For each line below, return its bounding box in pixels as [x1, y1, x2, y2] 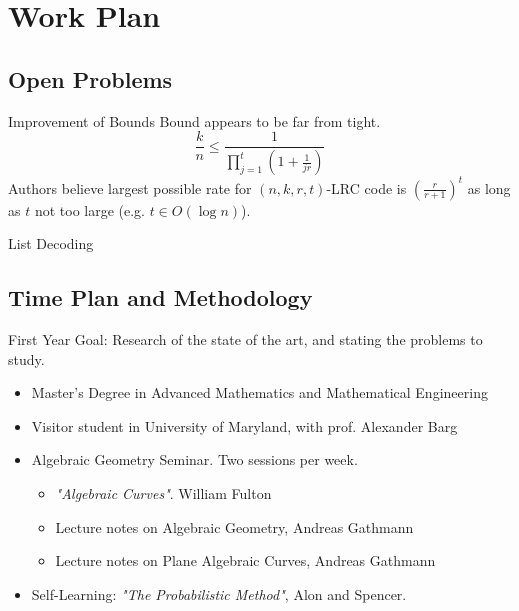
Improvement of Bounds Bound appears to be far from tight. [8, 110, 381, 131]
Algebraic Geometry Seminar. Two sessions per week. [31, 449, 358, 470]
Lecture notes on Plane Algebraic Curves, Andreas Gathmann [55, 550, 436, 571]
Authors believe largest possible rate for [8, 177, 252, 198]
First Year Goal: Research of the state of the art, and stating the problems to [8, 328, 483, 349]
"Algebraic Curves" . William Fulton [55, 482, 272, 503]
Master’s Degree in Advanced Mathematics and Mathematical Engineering [31, 382, 488, 403]
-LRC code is [326, 177, 407, 198]
